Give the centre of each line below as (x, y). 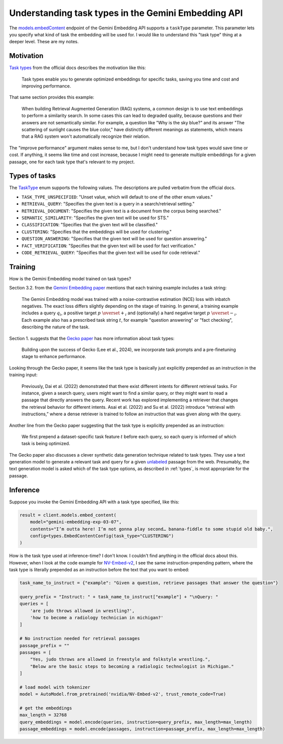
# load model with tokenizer (55, 687)
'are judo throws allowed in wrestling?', (82, 611)
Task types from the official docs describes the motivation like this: (78, 68)
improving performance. (46, 86)
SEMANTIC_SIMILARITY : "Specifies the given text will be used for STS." (95, 218)
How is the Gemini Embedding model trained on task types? (70, 279)
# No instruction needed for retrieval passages (80, 639)
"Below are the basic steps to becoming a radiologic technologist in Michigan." (132, 666)
